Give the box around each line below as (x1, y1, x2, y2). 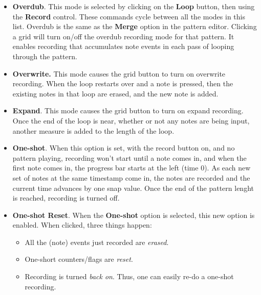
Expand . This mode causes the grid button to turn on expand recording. (12, 105, 244, 116)
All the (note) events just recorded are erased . (25, 236, 169, 247)
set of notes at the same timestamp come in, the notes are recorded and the (12, 172, 250, 183)
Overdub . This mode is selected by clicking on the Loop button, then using (12, 1, 255, 11)
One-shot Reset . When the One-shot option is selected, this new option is (12, 209, 255, 220)
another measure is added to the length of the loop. (12, 125, 175, 136)
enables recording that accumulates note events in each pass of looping (12, 41, 234, 52)
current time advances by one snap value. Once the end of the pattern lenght (12, 182, 254, 193)
